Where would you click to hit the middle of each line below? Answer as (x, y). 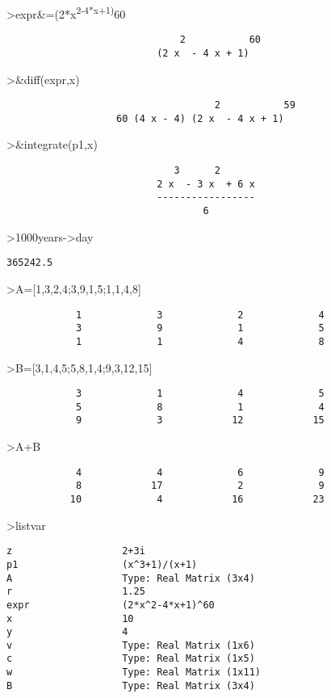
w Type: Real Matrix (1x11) (134, 673)
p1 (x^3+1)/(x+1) (102, 564)
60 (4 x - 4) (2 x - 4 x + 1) (200, 118)
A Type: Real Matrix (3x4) (131, 578)
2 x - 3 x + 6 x (206, 184)
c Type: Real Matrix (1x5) (131, 659)
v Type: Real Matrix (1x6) (131, 645)
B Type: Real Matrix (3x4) (131, 685)
